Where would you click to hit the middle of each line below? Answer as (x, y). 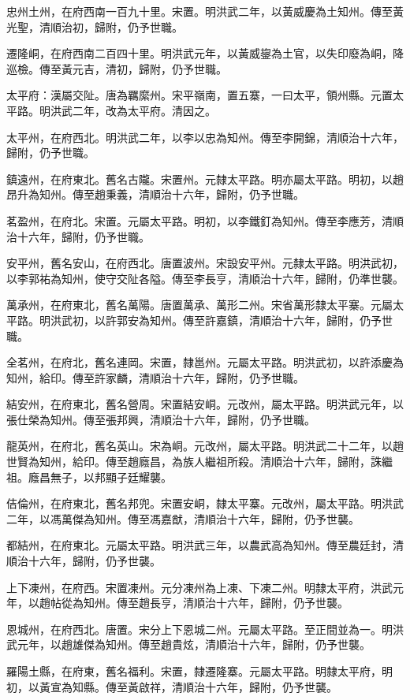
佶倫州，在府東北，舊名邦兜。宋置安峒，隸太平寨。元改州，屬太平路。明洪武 (205, 503)
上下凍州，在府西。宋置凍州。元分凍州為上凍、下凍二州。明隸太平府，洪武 (199, 587)
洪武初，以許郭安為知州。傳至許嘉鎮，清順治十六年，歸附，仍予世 (221, 320)
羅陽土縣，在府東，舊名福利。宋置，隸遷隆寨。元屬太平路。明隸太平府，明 (199, 671)
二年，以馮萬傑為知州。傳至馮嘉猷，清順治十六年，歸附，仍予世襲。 (183, 518)
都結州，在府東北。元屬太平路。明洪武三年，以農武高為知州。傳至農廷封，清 (205, 545)
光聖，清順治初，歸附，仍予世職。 (95, 26)
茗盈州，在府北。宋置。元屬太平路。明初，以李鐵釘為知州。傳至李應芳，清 (199, 220)
